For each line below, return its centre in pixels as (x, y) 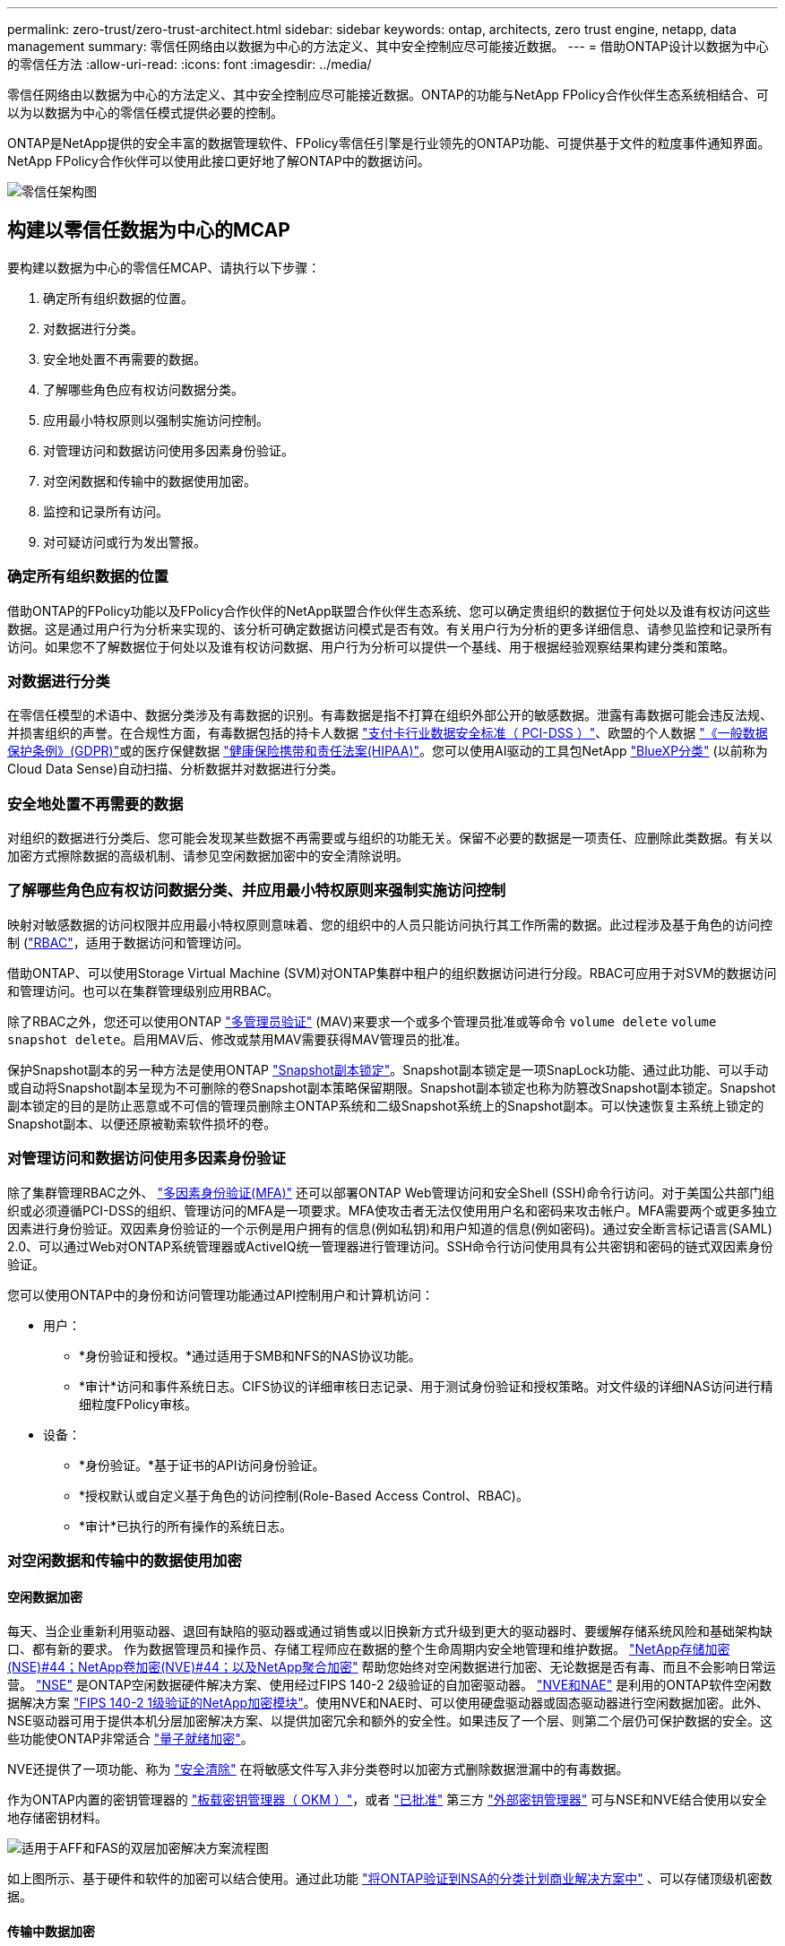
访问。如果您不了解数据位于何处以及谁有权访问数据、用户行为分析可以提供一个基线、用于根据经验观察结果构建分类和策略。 (371, 646)
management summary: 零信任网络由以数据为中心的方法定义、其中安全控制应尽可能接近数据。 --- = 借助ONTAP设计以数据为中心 (388, 46)
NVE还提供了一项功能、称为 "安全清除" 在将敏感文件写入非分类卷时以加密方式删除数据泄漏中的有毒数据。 (318, 1769)
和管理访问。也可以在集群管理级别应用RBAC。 (143, 990)
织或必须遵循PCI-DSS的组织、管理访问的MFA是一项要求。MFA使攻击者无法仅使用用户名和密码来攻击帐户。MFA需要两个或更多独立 (392, 1210)
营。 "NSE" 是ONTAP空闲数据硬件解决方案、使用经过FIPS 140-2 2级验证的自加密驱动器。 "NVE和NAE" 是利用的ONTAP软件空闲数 (389, 1685)
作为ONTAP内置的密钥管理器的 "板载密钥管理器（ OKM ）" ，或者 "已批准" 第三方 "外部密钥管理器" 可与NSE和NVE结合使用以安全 (387, 1800)
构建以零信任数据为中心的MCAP (149, 230)
